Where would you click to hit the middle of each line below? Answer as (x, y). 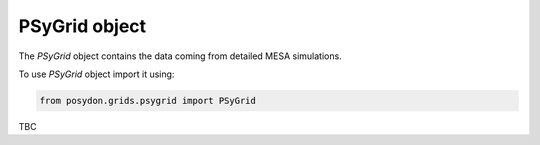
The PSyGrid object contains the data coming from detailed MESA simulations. (180, 56)
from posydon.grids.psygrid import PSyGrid (148, 100)
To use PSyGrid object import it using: (96, 74)
